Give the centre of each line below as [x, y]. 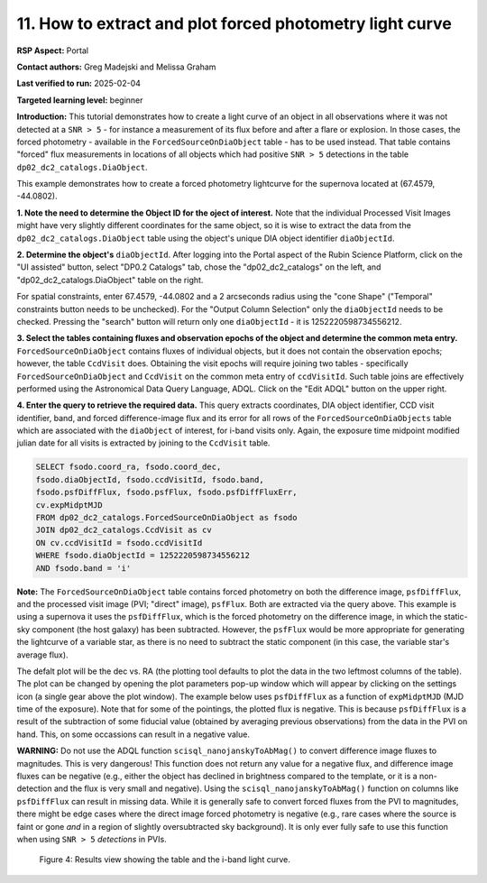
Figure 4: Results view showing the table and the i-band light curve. [165, 860]
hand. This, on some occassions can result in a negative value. [133, 734]
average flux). [42, 655]
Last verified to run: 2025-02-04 [79, 83]
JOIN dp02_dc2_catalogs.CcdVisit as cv [124, 530]
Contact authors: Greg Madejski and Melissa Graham [116, 67]
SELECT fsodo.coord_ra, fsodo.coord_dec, [129, 467]
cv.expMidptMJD [69, 505]
